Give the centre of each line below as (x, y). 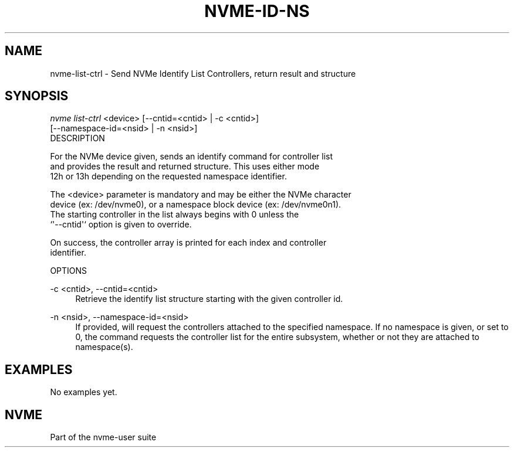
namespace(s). (104, 347)
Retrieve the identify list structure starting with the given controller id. (209, 299)
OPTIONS (69, 271)
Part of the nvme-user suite (103, 437)
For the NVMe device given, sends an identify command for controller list (192, 157)
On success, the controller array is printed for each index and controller (188, 243)
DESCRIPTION (77, 138)
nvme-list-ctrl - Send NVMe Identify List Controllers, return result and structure (203, 73)
